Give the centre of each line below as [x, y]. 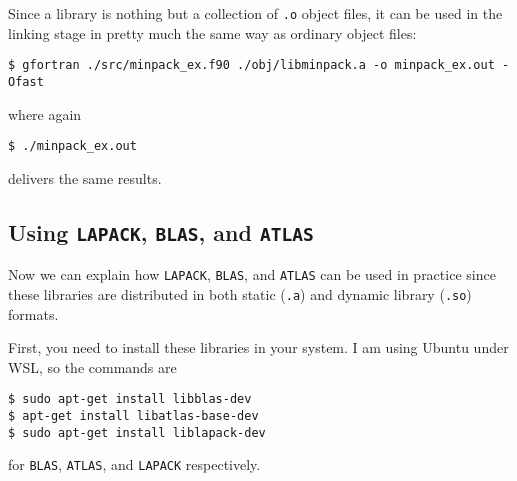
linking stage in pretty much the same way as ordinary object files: [212, 32]
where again [45, 113]
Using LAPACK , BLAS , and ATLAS [161, 231]
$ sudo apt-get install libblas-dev [130, 399]
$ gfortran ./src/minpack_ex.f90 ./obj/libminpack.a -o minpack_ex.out [251, 65]
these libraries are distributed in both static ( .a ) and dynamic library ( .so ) [240, 293]
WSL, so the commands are [92, 366]
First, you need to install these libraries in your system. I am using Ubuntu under [258, 347]
